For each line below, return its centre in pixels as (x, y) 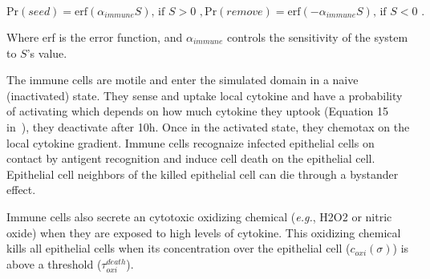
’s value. (47, 53)
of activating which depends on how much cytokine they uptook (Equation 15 (197, 111)
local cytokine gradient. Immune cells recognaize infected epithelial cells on (191, 142)
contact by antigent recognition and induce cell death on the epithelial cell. (191, 158)
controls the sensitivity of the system (318, 37)
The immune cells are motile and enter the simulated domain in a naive (183, 80)
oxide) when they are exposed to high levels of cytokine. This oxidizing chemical (204, 232)
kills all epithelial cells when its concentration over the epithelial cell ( (178, 248)
